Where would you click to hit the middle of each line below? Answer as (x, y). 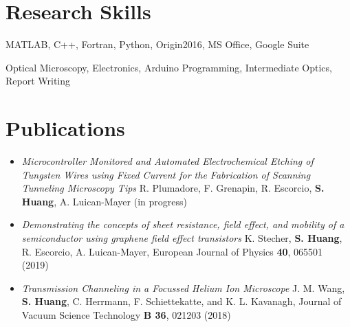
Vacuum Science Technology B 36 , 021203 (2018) (126, 314)
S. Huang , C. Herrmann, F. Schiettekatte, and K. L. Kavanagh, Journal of (182, 301)
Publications (65, 128)
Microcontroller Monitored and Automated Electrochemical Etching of (167, 161)
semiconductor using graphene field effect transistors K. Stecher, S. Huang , (182, 238)
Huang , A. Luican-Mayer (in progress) (104, 201)
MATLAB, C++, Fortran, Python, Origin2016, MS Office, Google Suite (157, 44)
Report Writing (38, 81)
